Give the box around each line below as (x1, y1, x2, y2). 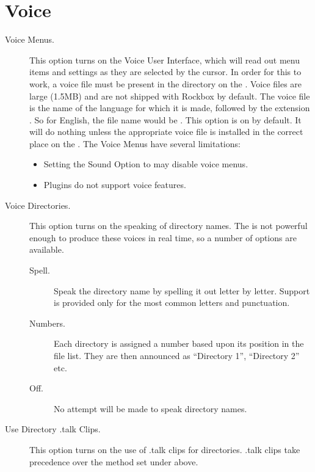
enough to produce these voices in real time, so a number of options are (29, 231, 297, 244)
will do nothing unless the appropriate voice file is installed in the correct (29, 125, 303, 138)
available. (29, 243, 64, 256)
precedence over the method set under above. (29, 455, 198, 468)
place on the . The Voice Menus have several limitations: (29, 137, 241, 150)
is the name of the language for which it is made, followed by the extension (29, 101, 310, 114)
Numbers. (29, 316, 65, 329)
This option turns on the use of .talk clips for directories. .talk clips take (29, 443, 300, 456)
